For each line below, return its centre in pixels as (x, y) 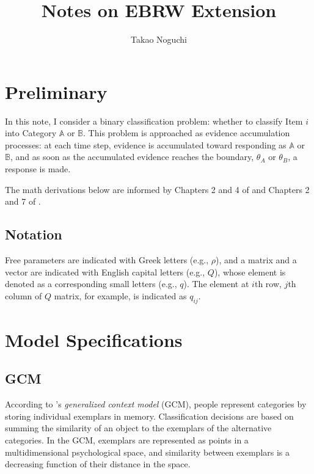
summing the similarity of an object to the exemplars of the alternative (138, 428)
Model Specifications (94, 339)
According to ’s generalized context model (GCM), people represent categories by (156, 404)
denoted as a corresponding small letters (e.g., (91, 284)
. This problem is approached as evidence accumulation (187, 133)
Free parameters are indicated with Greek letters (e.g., (107, 260)
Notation (34, 234)
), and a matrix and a (256, 260)
